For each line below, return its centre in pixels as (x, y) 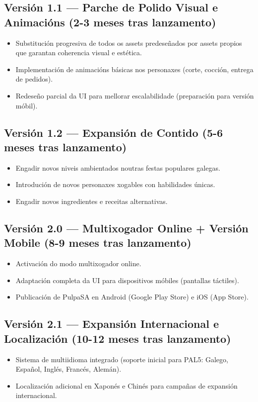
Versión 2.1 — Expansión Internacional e (112, 324)
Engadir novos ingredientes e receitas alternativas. (92, 201)
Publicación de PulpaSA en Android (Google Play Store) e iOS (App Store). (132, 297)
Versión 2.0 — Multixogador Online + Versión (126, 228)
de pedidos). (34, 79)
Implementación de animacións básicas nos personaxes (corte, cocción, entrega (134, 69)
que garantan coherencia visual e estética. (79, 52)
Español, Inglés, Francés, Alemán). (68, 369)
